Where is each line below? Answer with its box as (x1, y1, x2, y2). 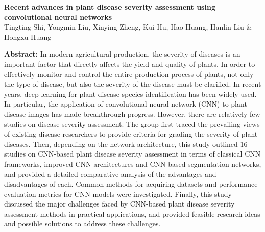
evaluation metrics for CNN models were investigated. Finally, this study (4, 188, 232, 199)
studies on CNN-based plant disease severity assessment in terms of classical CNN (4, 148, 261, 159)
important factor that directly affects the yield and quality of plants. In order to (4, 58, 255, 69)
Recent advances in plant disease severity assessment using (4, 2, 215, 12)
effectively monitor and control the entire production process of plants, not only (4, 68, 254, 79)
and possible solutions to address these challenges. (4, 218, 161, 229)
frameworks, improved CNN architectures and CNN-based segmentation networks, (4, 158, 261, 169)
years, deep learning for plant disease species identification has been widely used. (4, 88, 257, 99)
